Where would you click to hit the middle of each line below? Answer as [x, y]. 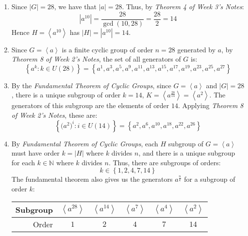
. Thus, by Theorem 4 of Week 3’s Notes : [183, 6]
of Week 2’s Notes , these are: [54, 115]
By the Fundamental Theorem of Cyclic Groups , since [91, 85]
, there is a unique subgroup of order [66, 95]
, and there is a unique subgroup [187, 153]
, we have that [75, 6]
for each [23, 162]
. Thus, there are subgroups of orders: [165, 162]
